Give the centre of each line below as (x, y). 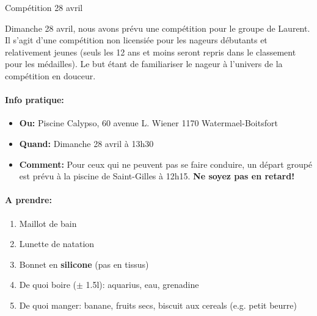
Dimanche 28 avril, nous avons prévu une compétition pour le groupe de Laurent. (158, 28)
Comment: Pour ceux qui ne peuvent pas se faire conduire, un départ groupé (166, 164)
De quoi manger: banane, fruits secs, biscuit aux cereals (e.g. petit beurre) (158, 305)
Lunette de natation (57, 244)
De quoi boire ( (48, 285)
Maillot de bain (48, 223)
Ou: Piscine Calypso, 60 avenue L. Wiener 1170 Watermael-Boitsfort (148, 123)
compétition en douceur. (50, 75)
